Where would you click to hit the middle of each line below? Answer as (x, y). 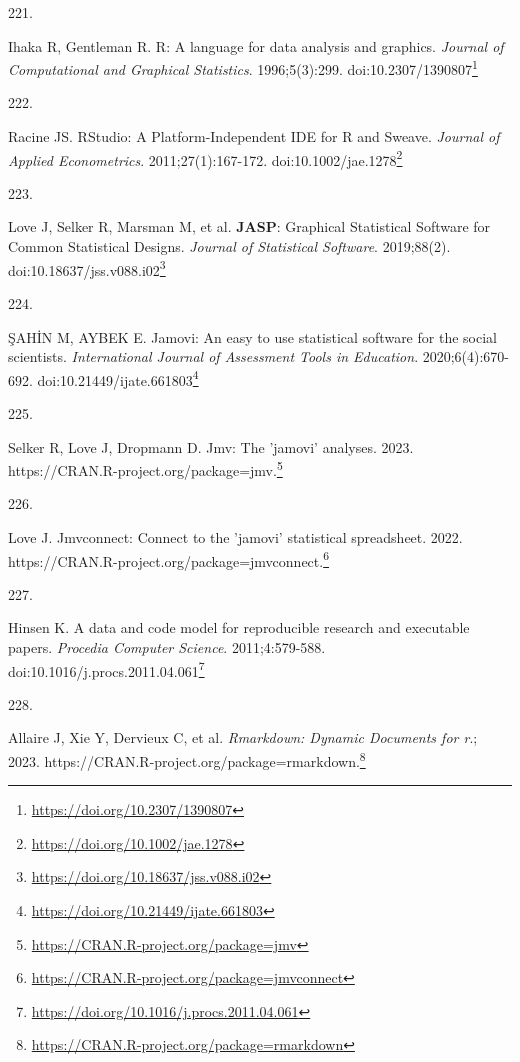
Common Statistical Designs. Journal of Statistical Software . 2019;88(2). (229, 246)
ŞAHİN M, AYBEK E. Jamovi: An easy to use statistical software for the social (252, 336)
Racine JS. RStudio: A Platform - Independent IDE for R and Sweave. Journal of (254, 136)
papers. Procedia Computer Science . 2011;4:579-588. (167, 647)
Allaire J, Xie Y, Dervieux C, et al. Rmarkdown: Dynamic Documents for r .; (243, 737)
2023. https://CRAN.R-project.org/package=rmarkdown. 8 (187, 759)
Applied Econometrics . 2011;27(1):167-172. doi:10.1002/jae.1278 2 (205, 158)
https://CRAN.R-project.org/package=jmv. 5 (145, 468)
